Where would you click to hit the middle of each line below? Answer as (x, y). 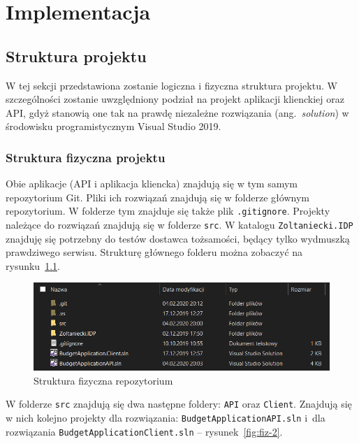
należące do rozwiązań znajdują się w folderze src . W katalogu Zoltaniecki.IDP (179, 225)
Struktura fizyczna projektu (86, 157)
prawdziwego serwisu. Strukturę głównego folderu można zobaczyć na (154, 252)
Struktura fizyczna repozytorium (103, 380)
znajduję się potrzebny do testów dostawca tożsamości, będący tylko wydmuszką (178, 238)
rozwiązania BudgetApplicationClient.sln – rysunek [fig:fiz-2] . (144, 431)
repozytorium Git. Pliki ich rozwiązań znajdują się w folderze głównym (157, 197)
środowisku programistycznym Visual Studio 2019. (113, 126)
